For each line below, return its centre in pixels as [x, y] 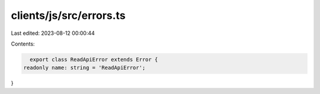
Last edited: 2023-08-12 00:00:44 [53, 33]
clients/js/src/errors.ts [68, 15]
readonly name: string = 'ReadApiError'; [84, 68]
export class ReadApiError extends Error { [94, 59]
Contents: [23, 44]
